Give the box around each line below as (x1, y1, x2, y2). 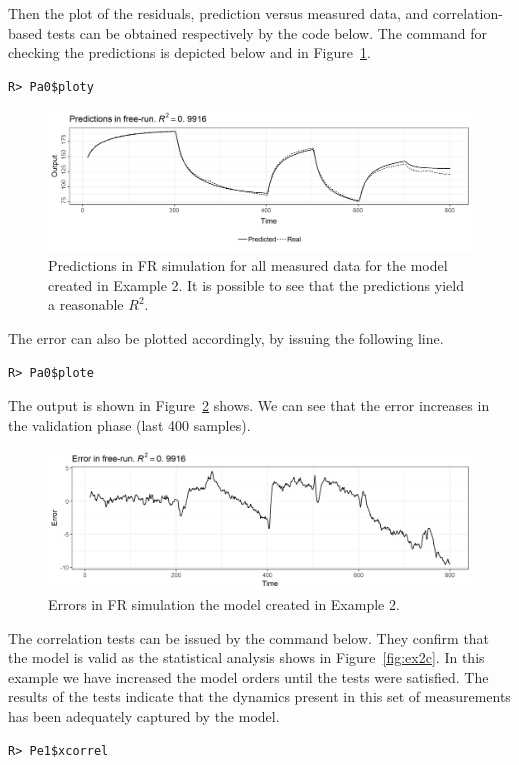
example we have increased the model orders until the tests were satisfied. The (8, 666, 489, 687)
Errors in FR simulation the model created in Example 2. (48, 594, 400, 615)
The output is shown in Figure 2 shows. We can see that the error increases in (8, 395, 490, 416)
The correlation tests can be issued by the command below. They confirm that (8, 627, 490, 648)
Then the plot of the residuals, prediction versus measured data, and (8, 3, 429, 23)
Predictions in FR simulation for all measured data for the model (48, 255, 448, 276)
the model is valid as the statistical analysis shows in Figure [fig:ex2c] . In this (8, 647, 485, 668)
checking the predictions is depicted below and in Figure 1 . (8, 42, 371, 63)
